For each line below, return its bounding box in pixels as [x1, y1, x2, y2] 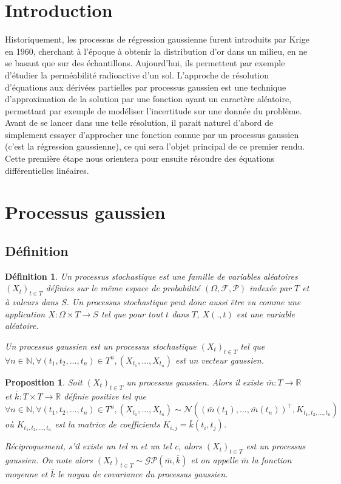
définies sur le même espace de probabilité [46, 282, 200, 294]
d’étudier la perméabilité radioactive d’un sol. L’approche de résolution [5, 68, 269, 81]
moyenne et [5, 467, 48, 480]
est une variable [236, 307, 295, 320]
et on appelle [191, 453, 238, 466]
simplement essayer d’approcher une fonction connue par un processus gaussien [5, 128, 299, 140]
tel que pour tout [101, 307, 163, 320]
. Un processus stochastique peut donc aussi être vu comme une [66, 296, 301, 308]
